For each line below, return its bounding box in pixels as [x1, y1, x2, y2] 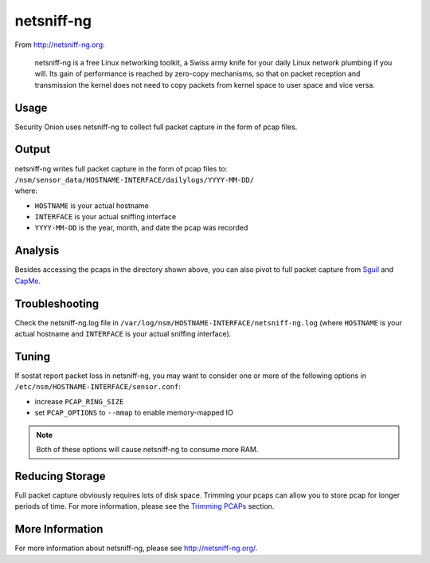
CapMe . [14, 276, 41, 285]
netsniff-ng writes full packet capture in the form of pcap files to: [14, 163, 228, 173]
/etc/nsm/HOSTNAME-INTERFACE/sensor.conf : [14, 382, 181, 392]
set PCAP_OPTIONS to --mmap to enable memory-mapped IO [34, 407, 234, 418]
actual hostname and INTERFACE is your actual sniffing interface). [14, 329, 232, 339]
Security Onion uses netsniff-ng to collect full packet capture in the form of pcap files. [14, 122, 298, 132]
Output [14, 143, 51, 156]
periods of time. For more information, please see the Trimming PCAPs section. [14, 502, 275, 511]
